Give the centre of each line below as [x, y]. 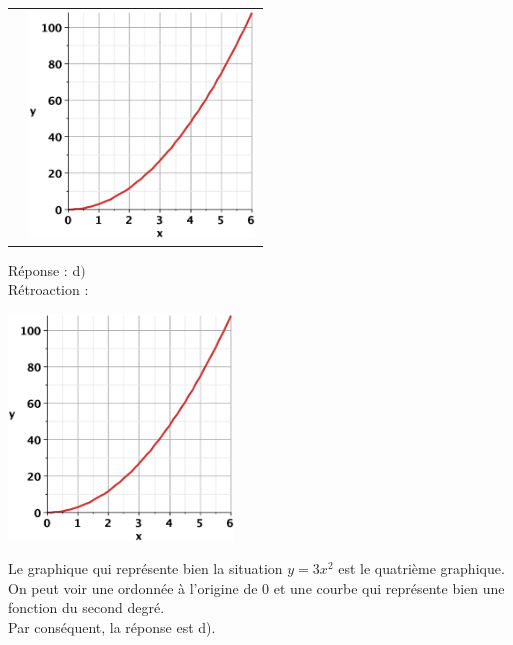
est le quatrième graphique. [421, 568]
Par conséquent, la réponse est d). [112, 626]
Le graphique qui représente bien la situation [145, 568]
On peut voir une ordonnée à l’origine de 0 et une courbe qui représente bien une [256, 587]
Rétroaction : [48, 289]
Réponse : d [44, 269]
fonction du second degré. [86, 607]
